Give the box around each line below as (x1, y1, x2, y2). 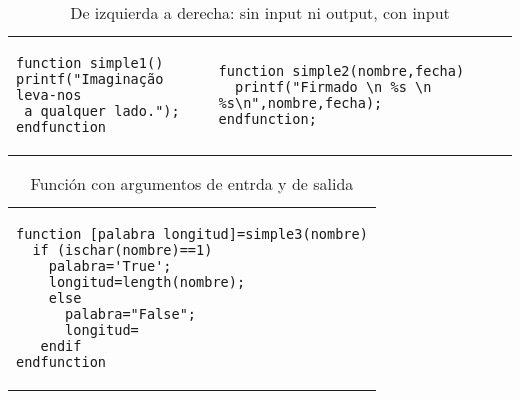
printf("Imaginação (16, 71, 164, 87)
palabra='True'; (48, 258, 172, 274)
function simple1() (16, 55, 164, 71)
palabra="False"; (65, 306, 197, 322)
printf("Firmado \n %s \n (234, 79, 432, 95)
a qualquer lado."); (24, 103, 180, 119)
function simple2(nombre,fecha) (218, 63, 465, 79)
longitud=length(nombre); (48, 274, 246, 290)
